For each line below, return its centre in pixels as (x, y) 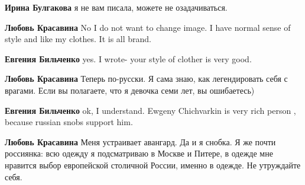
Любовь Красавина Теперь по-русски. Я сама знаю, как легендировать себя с (146, 79)
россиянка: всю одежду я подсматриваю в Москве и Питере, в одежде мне (139, 153)
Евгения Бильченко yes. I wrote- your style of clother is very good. (128, 58)
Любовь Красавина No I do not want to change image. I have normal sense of (148, 27)
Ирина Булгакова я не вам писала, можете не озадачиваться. (116, 7)
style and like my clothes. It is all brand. (78, 39)
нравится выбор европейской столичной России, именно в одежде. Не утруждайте (153, 165)
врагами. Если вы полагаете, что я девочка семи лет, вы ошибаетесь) (130, 90)
